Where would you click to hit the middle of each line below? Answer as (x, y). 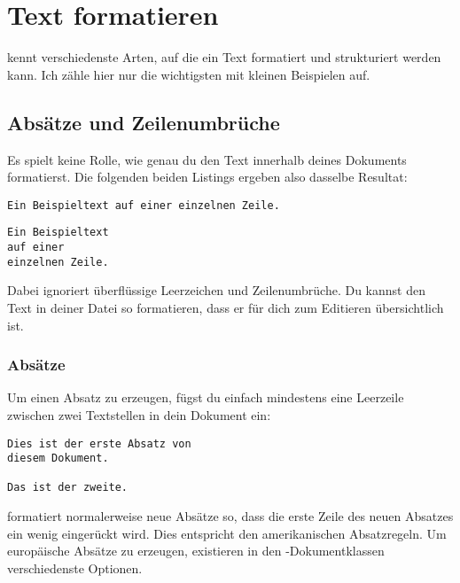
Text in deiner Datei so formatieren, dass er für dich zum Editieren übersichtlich (226, 307)
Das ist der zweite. (68, 488)
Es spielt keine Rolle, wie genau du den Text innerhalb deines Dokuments (207, 159)
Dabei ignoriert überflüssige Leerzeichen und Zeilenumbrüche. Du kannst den (216, 290)
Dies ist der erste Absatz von (99, 443)
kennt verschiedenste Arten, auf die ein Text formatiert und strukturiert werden (224, 57)
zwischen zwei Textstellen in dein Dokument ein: (139, 414)
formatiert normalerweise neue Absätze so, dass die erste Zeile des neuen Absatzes (230, 516)
